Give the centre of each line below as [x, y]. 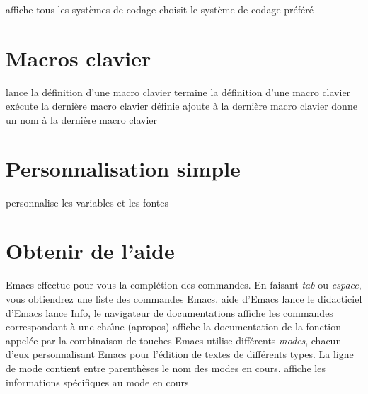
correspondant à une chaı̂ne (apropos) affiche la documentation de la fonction [173, 326]
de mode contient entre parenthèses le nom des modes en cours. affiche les [166, 367]
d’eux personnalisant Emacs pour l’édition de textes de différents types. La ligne [180, 354]
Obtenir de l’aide [90, 251]
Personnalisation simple [123, 168]
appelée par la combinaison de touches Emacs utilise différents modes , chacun [174, 340]
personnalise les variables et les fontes [87, 202]
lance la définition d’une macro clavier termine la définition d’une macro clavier [178, 92]
